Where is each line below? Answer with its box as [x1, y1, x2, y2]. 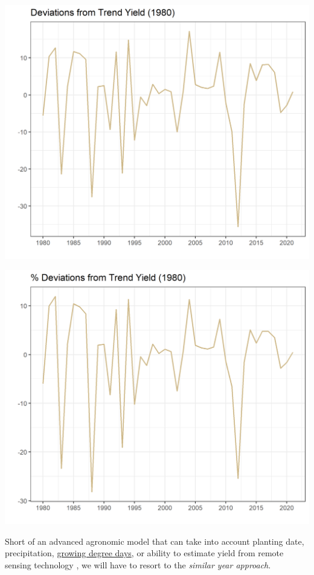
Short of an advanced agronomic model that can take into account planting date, [5, 534, 304, 547]
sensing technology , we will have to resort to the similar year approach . [5, 559, 271, 571]
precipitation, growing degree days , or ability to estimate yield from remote [5, 547, 284, 559]
